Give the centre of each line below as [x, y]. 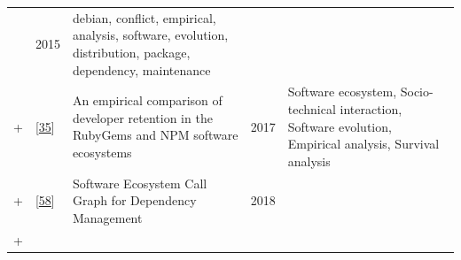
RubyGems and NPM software [155, 135]
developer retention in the [142, 117]
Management [107, 217]
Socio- [417, 92]
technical [312, 108]
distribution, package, [131, 52]
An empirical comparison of [147, 100]
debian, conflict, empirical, [144, 17]
